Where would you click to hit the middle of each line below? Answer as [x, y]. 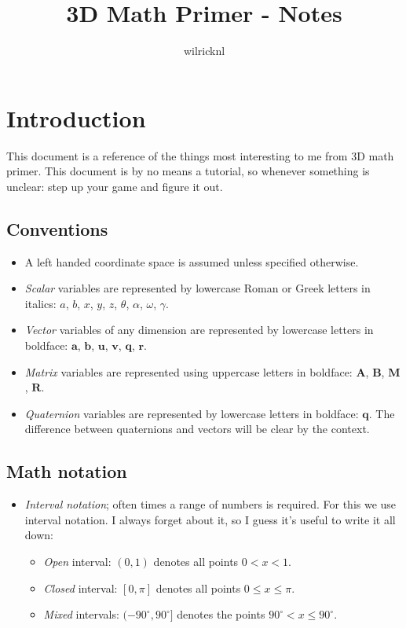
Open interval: [77, 561]
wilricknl [204, 51]
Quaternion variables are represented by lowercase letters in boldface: [192, 413]
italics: [40, 303]
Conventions [57, 228]
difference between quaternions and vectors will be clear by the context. [197, 429]
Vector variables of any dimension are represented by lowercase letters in [199, 330]
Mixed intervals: [81, 614]
